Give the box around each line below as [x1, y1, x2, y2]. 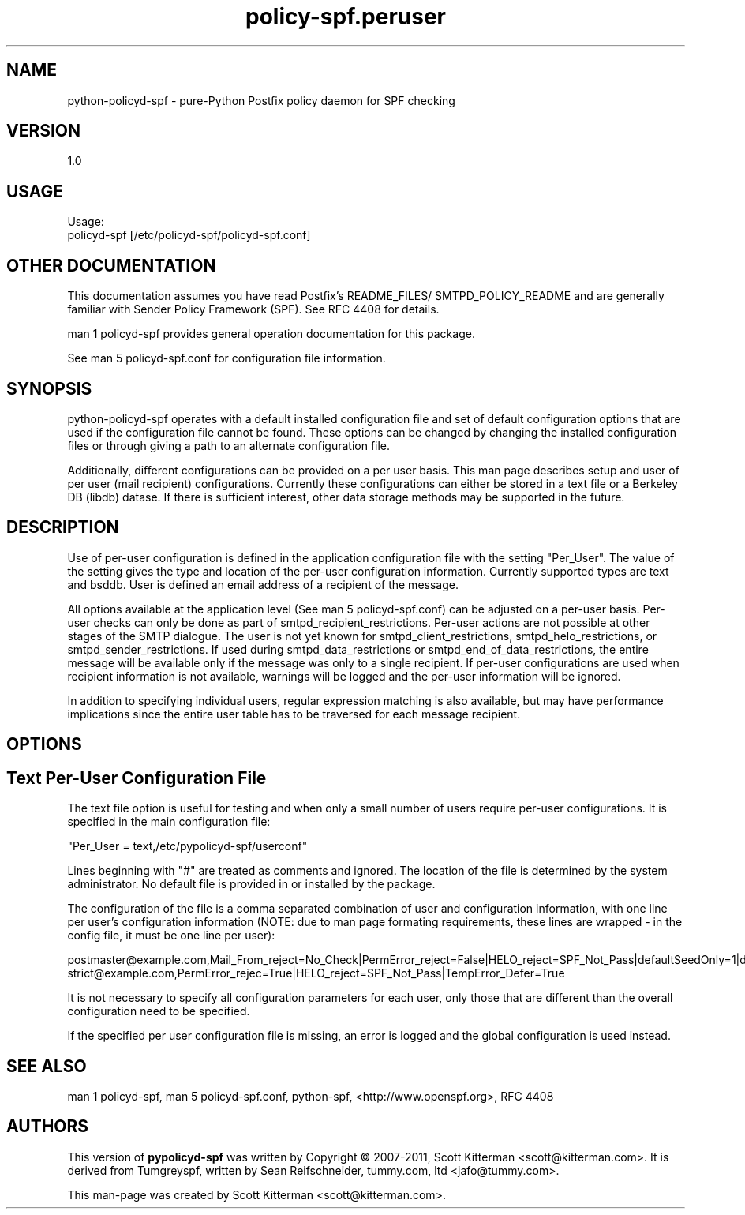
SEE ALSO [6, 1056, 87, 1076]
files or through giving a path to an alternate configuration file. [67, 438, 391, 452]
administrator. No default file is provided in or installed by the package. [67, 877, 436, 891]
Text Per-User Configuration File [6, 767, 267, 788]
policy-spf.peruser [245, 3, 446, 30]
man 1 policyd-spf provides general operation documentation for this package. [67, 327, 475, 341]
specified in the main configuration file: [67, 815, 271, 829]
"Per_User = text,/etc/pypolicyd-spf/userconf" [67, 839, 308, 853]
